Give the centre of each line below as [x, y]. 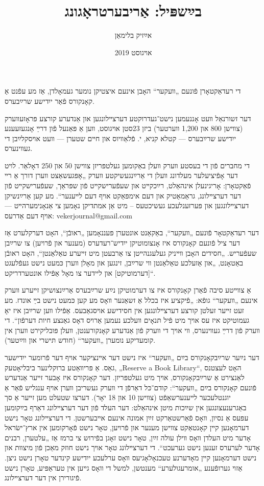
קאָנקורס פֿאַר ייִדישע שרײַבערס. [50, 101]
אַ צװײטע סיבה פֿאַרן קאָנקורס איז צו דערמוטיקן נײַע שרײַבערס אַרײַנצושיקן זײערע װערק [128, 290]
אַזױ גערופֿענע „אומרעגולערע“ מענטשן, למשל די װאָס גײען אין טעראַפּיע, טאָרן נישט [124, 467]
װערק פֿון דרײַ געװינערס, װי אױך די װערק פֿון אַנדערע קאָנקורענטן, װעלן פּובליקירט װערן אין [132, 330]
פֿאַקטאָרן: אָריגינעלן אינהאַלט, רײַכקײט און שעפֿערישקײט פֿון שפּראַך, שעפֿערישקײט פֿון [128, 185]
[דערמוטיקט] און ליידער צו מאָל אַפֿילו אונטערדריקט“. [80, 272]
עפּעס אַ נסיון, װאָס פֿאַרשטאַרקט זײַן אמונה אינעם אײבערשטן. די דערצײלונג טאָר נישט [127, 417]
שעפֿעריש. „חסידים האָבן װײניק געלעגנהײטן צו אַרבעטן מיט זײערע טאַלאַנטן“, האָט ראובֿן [131, 252]
